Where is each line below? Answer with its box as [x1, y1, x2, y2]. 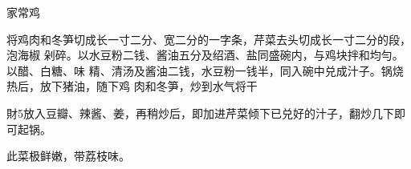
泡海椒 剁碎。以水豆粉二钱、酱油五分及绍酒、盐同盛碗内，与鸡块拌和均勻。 [6, 46, 404, 63]
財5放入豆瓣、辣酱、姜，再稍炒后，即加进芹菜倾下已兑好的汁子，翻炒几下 [6, 104, 394, 121]
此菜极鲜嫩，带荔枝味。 [6, 147, 130, 164]
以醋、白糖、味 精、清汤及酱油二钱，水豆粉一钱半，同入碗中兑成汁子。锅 [6, 62, 393, 78]
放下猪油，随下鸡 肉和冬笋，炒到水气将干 [39, 78, 258, 95]
